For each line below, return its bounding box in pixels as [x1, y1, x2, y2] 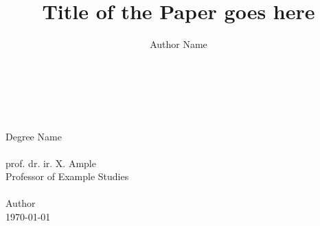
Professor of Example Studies [5, 169, 129, 184]
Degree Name [5, 129, 62, 143]
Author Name [150, 37, 207, 51]
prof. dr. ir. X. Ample [5, 155, 96, 170]
